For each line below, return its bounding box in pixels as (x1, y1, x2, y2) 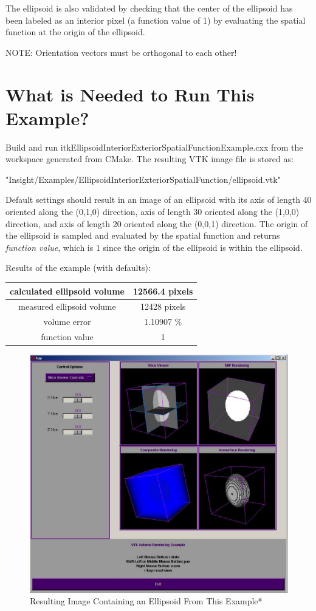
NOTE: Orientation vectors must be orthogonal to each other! (5, 46, 237, 58)
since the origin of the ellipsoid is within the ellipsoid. (103, 241, 303, 253)
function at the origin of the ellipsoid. (5, 26, 145, 38)
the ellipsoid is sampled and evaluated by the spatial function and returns (5, 229, 280, 242)
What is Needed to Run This (5, 81, 255, 106)
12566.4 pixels (133, 284, 193, 297)
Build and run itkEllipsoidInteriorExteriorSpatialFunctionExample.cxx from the (5, 140, 303, 153)
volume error (43, 315, 91, 328)
